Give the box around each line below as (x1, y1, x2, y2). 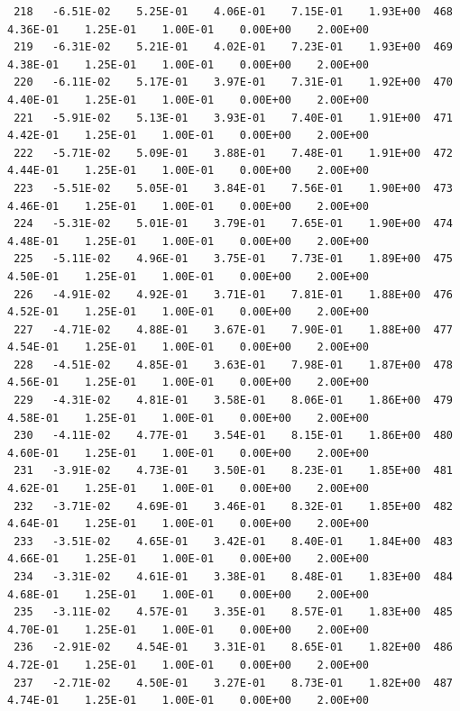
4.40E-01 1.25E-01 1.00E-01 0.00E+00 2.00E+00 (7, 93, 369, 106)
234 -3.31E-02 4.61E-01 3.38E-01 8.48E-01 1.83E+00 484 (14, 570, 453, 583)
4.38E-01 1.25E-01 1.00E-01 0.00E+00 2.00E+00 (7, 58, 369, 71)
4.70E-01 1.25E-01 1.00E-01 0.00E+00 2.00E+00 (7, 623, 369, 636)
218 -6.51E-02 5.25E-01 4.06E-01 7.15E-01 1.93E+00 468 (14, 5, 453, 18)
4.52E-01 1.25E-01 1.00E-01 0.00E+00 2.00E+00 (7, 305, 369, 319)
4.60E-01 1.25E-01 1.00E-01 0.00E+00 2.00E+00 (7, 446, 369, 460)
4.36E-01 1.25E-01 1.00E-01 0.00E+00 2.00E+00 (7, 23, 369, 36)
